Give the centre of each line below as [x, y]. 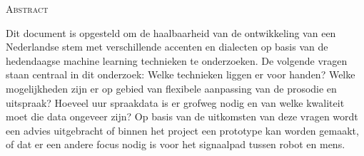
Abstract [27, 9]
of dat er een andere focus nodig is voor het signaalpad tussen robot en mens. [176, 144]
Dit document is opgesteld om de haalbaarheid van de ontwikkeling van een [171, 32]
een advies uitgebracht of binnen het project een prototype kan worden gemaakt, [182, 130]
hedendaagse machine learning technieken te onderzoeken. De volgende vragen [177, 60]
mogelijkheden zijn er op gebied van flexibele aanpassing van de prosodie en [171, 88]
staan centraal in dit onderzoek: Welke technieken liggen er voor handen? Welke [181, 74]
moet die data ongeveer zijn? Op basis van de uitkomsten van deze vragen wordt [182, 116]
